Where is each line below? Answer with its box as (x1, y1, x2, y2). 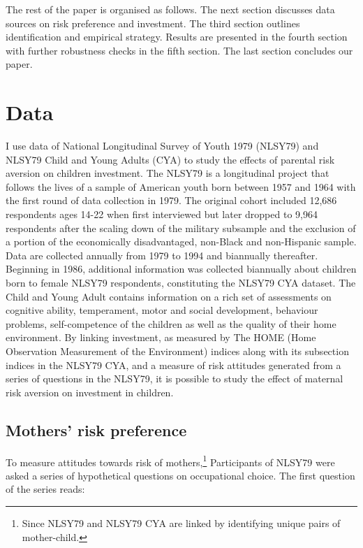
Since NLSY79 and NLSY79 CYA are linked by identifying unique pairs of (22, 516, 341, 531)
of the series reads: (6, 482, 85, 496)
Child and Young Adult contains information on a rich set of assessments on (6, 289, 332, 303)
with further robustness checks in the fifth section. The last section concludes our (6, 43, 353, 57)
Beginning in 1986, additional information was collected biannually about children (6, 261, 357, 276)
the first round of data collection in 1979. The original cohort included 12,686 (6, 193, 337, 208)
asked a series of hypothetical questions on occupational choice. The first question (6, 468, 355, 482)
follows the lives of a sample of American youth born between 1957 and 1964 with (6, 179, 356, 194)
